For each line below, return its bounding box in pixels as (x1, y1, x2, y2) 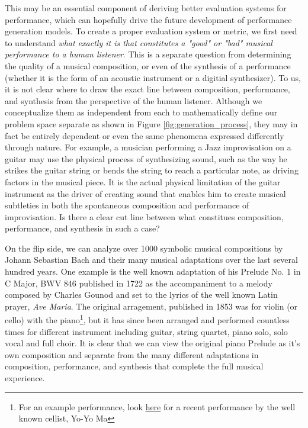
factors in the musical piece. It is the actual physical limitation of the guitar (5, 175, 281, 188)
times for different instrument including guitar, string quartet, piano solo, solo (5, 325, 288, 337)
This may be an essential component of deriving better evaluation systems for (5, 2, 287, 14)
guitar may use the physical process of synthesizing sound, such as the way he (5, 152, 287, 165)
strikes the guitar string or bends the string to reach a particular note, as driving (5, 164, 299, 176)
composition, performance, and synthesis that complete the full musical (5, 360, 264, 372)
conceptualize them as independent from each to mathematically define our (5, 106, 278, 118)
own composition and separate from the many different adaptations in (5, 348, 259, 361)
